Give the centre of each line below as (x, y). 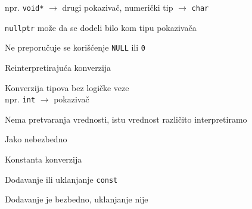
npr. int (20, 99)
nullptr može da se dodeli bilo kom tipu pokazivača (101, 27)
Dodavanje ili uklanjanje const (61, 179)
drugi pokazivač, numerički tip (118, 7)
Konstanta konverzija (43, 159)
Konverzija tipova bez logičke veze (67, 87)
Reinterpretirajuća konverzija (58, 67)
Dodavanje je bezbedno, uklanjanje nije (77, 199)
